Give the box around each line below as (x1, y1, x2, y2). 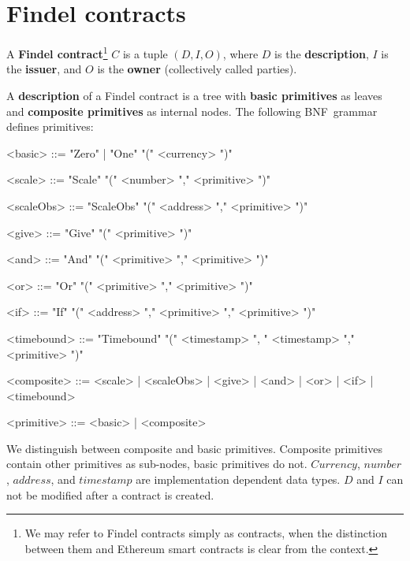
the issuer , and (6, 61, 82, 77)
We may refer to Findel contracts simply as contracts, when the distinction (24, 525, 388, 541)
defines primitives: (6, 118, 94, 135)
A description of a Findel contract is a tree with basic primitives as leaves (6, 87, 382, 103)
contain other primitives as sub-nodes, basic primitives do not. (6, 455, 307, 472)
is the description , (274, 45, 369, 61)
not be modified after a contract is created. (6, 486, 214, 503)
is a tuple (122, 45, 168, 61)
